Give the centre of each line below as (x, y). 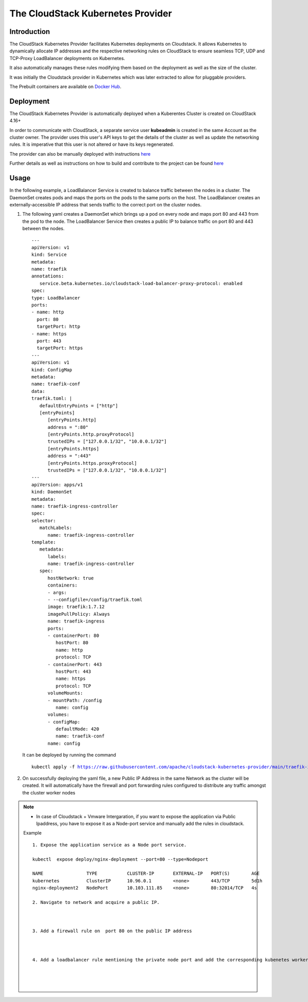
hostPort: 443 (73, 671)
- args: (57, 592)
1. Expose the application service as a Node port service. (110, 845)
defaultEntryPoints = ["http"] (79, 405)
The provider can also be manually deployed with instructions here (80, 154)
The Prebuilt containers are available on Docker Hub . (65, 87)
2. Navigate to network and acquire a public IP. (96, 902)
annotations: (48, 276)
